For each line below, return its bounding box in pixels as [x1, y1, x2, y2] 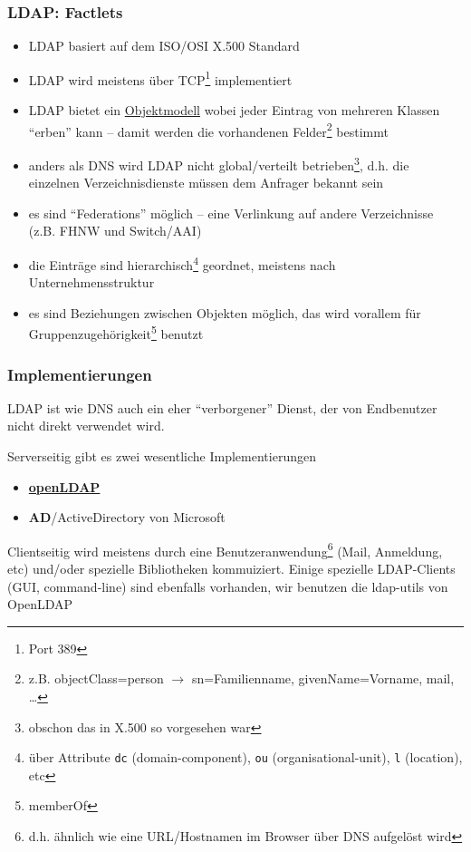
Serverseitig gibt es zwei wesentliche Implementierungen [7, 447, 316, 466]
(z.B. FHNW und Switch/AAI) [28, 221, 202, 240]
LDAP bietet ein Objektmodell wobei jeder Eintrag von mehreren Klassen [28, 101, 440, 120]
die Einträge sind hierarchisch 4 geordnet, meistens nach [28, 252, 336, 274]
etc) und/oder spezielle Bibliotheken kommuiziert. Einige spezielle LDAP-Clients [7, 559, 456, 578]
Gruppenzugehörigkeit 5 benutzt [28, 322, 204, 344]
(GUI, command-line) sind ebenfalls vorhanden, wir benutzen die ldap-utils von [7, 576, 448, 595]
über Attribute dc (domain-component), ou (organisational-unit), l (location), [28, 748, 463, 767]
